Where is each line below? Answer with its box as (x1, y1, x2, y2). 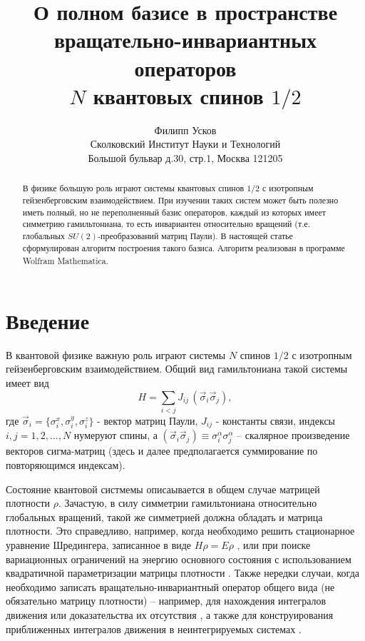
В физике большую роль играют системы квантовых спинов (22, 182, 245, 194)
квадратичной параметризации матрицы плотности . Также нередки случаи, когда (6, 565, 360, 580)
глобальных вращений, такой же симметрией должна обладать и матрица (6, 509, 323, 524)
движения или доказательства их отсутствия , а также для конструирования (6, 607, 334, 622)
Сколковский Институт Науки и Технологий (90, 136, 281, 151)
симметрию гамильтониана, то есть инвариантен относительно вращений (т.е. (22, 218, 311, 230)
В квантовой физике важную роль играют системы (6, 347, 226, 362)
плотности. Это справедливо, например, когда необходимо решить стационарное (6, 523, 355, 538)
